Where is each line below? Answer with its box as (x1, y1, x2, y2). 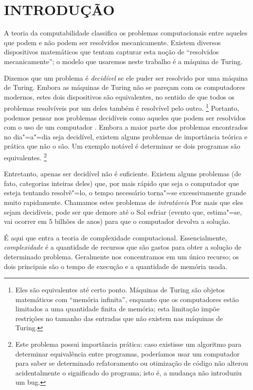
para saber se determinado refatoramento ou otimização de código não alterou (15, 358, 248, 368)
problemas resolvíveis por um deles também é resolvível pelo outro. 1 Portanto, (4, 102, 239, 113)
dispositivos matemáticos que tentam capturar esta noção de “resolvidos (4, 47, 219, 57)
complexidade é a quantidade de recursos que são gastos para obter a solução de (4, 242, 241, 252)
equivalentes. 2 (4, 151, 47, 162)
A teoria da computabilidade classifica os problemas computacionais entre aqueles (4, 28, 248, 38)
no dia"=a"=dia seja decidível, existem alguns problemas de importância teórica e (4, 131, 248, 141)
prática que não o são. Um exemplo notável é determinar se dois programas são (4, 141, 240, 151)
